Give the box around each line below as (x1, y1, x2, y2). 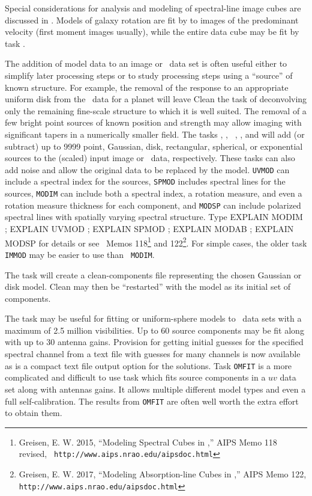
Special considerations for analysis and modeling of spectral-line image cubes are (5, 2, 301, 14)
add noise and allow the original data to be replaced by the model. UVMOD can (5, 163, 290, 176)
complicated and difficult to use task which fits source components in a (5, 371, 266, 384)
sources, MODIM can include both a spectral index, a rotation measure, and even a (5, 187, 302, 200)
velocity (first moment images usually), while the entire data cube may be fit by (5, 25, 299, 38)
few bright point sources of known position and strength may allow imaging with (5, 116, 302, 129)
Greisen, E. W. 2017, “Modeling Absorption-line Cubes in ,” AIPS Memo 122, (19, 468, 307, 480)
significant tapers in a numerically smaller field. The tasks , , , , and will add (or (5, 127, 305, 140)
